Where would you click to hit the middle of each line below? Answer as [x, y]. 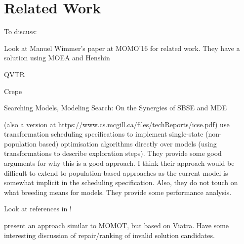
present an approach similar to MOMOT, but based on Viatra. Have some [117, 225]
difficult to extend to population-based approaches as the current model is [116, 172]
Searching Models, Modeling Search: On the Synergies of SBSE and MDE [116, 108]
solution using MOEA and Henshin [57, 58]
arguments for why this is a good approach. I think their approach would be [119, 163]
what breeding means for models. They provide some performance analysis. [118, 192]
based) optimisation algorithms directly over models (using [128, 143]
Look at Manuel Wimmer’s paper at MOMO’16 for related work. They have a [122, 48]
